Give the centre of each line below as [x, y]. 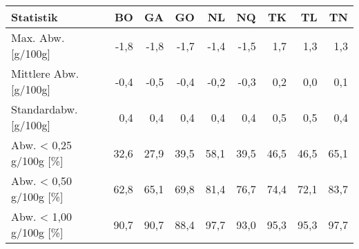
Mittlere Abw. [45, 73]
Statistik [35, 17]
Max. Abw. [38, 37]
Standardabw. [45, 109]
